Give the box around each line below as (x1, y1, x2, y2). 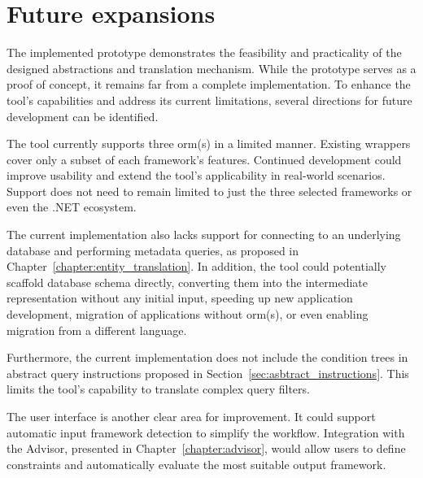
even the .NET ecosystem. (7, 198, 137, 215)
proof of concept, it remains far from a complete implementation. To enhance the (7, 76, 411, 93)
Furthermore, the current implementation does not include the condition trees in (7, 349, 408, 366)
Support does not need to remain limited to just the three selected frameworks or (7, 182, 412, 199)
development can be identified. (7, 107, 159, 124)
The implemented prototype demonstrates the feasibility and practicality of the (7, 44, 402, 61)
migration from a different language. (7, 321, 187, 338)
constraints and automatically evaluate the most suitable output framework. (7, 455, 386, 472)
